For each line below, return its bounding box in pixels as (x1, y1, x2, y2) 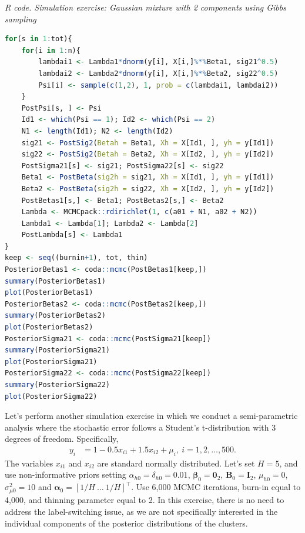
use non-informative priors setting (5, 468, 126, 481)
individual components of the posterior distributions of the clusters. (5, 517, 248, 529)
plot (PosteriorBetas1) (5, 288, 93, 297)
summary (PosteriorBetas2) (5, 311, 106, 320)
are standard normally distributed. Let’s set (97, 457, 255, 469)
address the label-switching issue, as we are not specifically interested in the (5, 505, 278, 517)
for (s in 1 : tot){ (5, 35, 72, 44)
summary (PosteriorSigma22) (5, 381, 110, 389)
